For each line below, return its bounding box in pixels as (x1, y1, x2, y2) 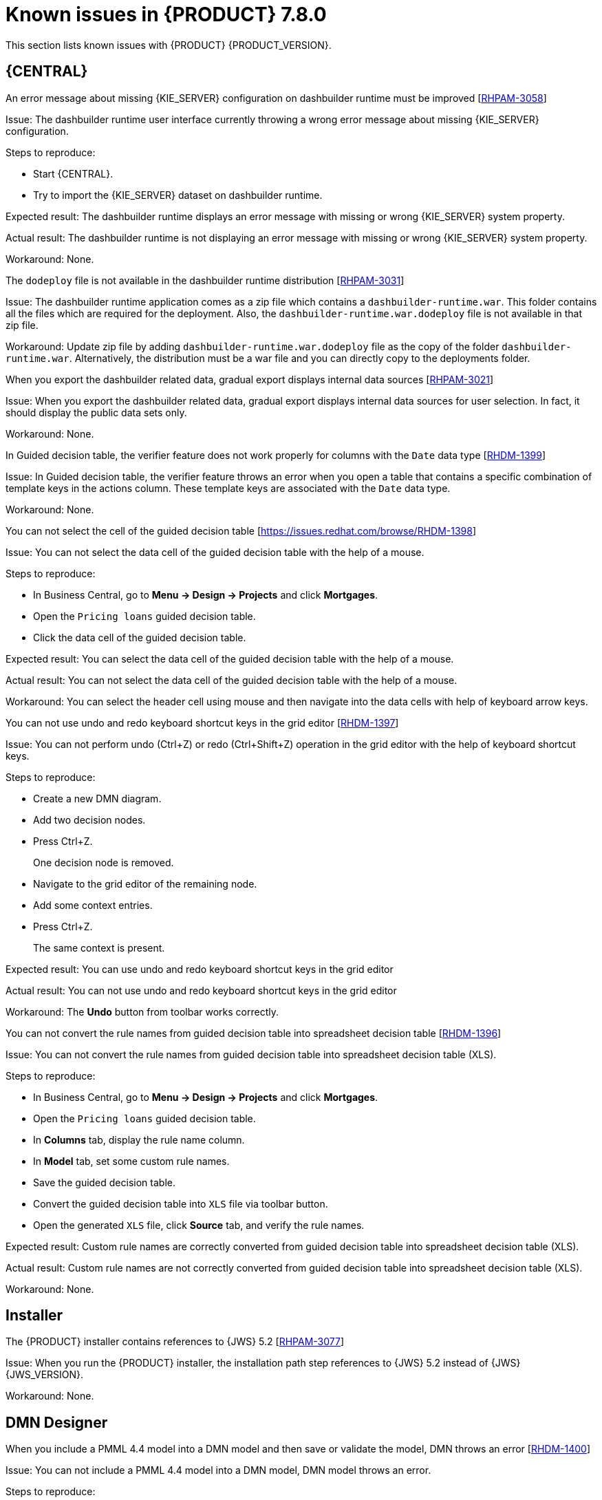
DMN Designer (6, 1413, 108, 1431)
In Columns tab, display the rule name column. (33, 1133, 245, 1146)
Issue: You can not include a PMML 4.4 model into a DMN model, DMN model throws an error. (6, 1464, 431, 1477)
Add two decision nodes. (33, 813, 146, 826)
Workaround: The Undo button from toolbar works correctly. (6, 1005, 279, 1018)
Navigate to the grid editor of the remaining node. (33, 877, 257, 890)
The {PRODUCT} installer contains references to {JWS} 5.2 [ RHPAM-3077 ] (6, 1336, 345, 1348)
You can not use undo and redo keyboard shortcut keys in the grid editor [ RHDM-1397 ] (6, 716, 399, 729)
